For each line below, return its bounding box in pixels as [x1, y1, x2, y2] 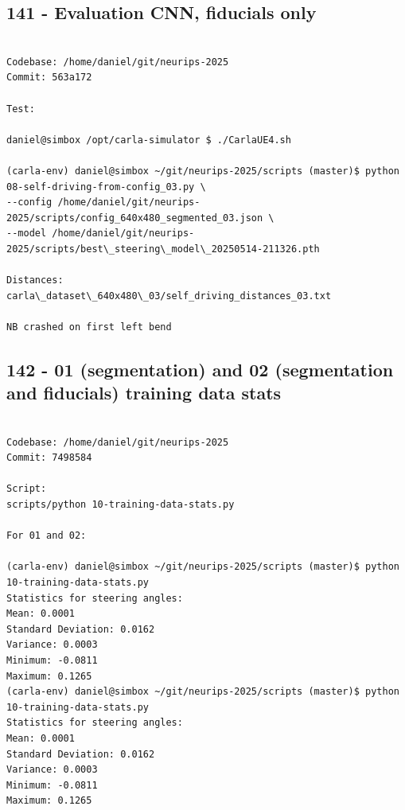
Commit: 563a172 [6, 72, 92, 84]
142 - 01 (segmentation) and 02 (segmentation [6, 356, 394, 381]
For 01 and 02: [6, 530, 87, 542]
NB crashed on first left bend [6, 321, 172, 333]
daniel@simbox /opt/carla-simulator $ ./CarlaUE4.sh [6, 134, 291, 146]
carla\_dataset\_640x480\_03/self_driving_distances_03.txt [6, 290, 332, 302]
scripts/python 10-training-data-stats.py [6, 499, 235, 511]
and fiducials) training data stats [6, 380, 282, 405]
